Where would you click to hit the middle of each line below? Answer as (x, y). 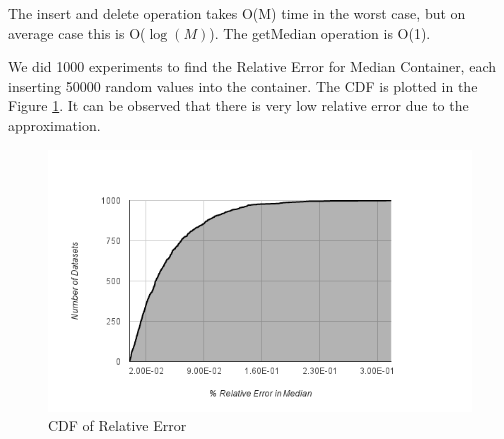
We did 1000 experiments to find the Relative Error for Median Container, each (252, 66)
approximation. (54, 124)
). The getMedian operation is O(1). (320, 32)
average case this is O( (77, 32)
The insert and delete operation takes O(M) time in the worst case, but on (237, 13)
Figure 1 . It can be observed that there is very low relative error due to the (238, 105)
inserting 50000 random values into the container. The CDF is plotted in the (243, 85)
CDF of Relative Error (117, 425)
